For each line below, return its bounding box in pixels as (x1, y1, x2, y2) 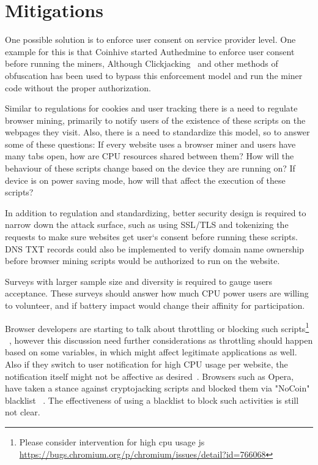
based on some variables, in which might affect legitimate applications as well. (5, 346, 297, 358)
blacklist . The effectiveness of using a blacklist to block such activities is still (5, 393, 299, 406)
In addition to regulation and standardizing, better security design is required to (5, 206, 306, 219)
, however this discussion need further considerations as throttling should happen (9, 333, 313, 346)
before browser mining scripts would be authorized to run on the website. (5, 254, 280, 267)
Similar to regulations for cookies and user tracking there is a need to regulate (5, 102, 298, 115)
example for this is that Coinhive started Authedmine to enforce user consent (5, 45, 295, 58)
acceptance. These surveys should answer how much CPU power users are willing (5, 287, 309, 300)
